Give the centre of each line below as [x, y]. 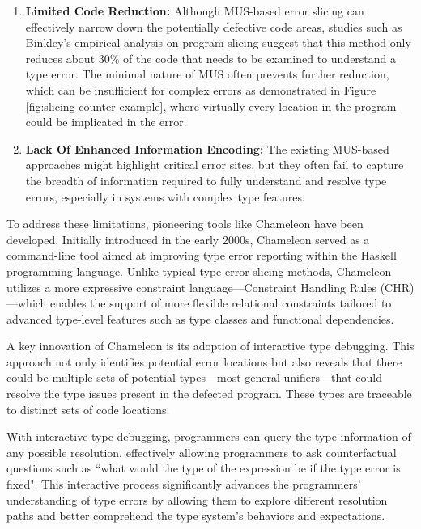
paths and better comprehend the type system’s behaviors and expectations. [196, 516]
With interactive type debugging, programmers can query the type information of [209, 436]
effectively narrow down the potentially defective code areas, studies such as [214, 26]
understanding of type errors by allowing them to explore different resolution [197, 499]
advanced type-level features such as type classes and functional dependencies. [200, 318]
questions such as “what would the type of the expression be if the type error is [204, 468]
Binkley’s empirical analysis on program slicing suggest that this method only [218, 42]
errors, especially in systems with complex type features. [165, 196]
